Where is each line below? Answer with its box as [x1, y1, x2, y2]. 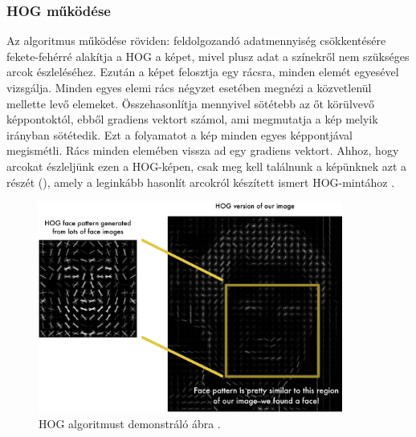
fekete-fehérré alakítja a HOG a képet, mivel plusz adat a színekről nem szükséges [6, 47, 410, 64]
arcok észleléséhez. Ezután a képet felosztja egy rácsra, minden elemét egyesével [6, 63, 399, 80]
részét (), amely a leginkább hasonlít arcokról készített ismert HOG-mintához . [6, 173, 395, 190]
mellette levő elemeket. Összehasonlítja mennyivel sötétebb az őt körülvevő [6, 95, 374, 111]
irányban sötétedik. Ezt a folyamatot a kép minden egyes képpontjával [6, 126, 353, 143]
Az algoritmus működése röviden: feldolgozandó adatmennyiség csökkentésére [6, 32, 386, 49]
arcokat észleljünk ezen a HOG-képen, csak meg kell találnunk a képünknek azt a [6, 157, 407, 174]
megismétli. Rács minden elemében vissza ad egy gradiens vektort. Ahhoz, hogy [6, 142, 399, 159]
